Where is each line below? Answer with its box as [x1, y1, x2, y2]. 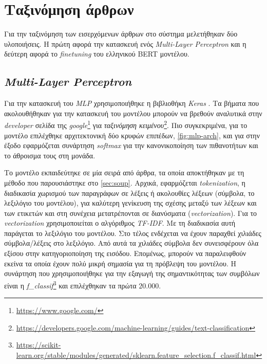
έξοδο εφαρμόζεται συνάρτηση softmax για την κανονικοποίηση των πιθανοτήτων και [4, 140, 258, 151]
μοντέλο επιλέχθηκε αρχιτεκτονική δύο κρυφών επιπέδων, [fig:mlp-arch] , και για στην [4, 130, 260, 140]
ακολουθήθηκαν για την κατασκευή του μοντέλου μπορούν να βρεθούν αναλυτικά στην [4, 107, 262, 118]
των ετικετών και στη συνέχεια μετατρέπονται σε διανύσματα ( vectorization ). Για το [4, 207, 257, 218]
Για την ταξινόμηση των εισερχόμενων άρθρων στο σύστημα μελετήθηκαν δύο [4, 28, 238, 39]
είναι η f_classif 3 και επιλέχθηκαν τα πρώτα [4, 278, 137, 290]
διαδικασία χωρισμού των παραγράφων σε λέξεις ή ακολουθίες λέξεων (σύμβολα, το [4, 187, 255, 198]
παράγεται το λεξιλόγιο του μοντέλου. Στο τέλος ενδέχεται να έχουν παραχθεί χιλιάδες [4, 227, 261, 238]
